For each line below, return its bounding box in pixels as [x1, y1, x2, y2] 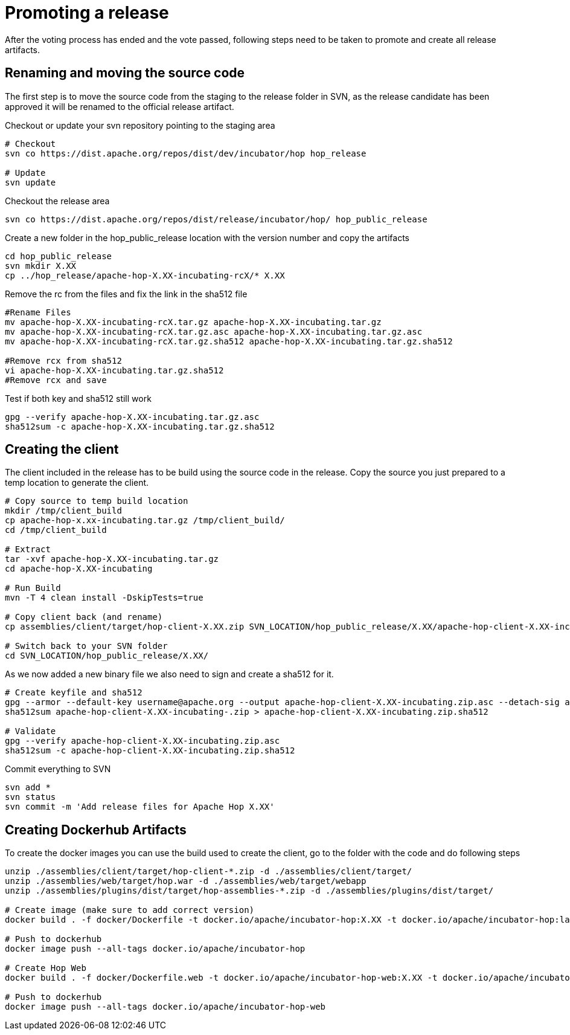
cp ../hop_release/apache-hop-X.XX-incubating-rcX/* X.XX [5, 270, 285, 280]
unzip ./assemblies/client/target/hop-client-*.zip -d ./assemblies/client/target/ [5, 866, 412, 877]
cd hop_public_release [5, 251, 112, 261]
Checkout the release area [5, 195, 110, 206]
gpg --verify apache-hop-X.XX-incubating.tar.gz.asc [5, 411, 260, 422]
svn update [5, 177, 56, 187]
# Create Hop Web [5, 963, 86, 973]
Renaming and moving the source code [5, 65, 245, 81]
